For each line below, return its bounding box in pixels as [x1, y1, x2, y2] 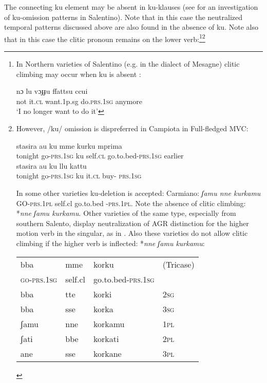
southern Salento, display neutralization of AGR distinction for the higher [16, 217, 249, 228]
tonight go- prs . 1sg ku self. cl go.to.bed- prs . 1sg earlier [16, 150, 184, 161]
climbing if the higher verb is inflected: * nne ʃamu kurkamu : [16, 237, 205, 248]
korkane [93, 347, 122, 359]
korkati [93, 332, 119, 345]
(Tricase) [162, 258, 195, 270]
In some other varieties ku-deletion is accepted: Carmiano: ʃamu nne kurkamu [16, 187, 261, 198]
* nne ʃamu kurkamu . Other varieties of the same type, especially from [16, 208, 236, 218]
